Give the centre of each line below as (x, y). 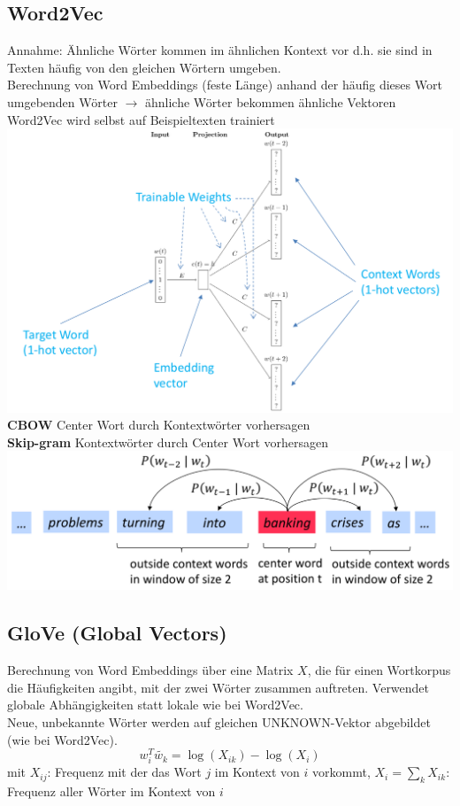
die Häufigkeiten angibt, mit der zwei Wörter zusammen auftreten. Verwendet (218, 687)
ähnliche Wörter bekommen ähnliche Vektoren (270, 101)
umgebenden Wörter (62, 101)
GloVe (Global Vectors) (117, 633)
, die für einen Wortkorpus (379, 670)
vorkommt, (341, 772)
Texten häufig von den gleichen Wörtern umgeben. (144, 67)
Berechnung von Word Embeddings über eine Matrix (150, 670)
